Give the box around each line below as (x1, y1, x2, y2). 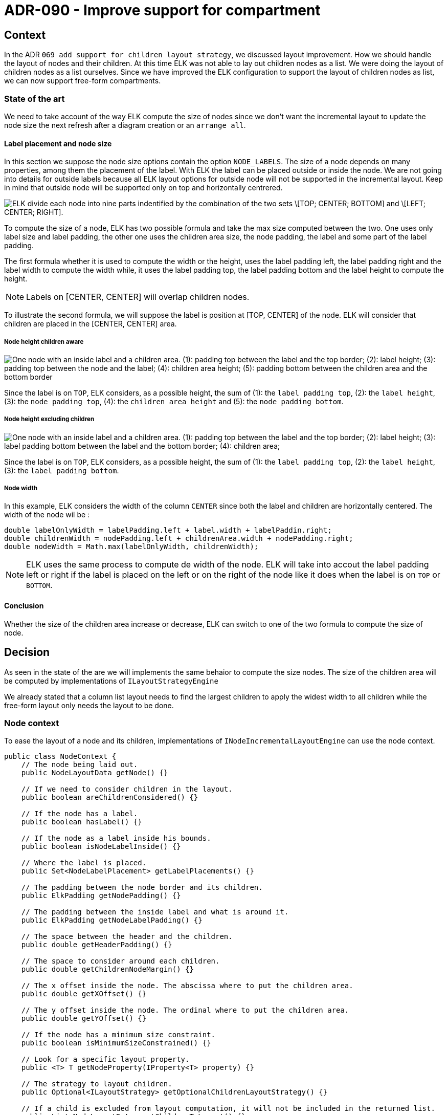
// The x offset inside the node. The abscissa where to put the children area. (21, 981, 353, 990)
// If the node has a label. (21, 810, 138, 818)
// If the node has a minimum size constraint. (21, 1031, 216, 1039)
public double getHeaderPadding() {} (21, 941, 172, 949)
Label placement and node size (4, 139, 112, 148)
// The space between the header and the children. (21, 932, 233, 941)
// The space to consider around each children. (21, 957, 220, 966)
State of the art (4, 93, 65, 104)
